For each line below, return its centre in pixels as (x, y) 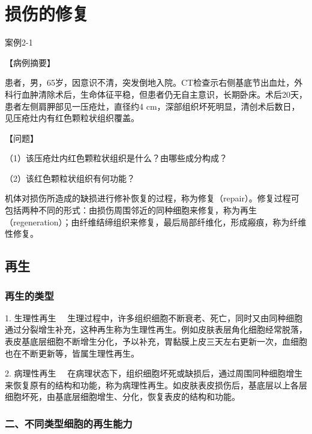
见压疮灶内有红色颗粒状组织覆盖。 (72, 118)
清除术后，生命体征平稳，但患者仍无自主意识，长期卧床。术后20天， (172, 94)
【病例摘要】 (30, 62)
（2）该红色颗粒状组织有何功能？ (70, 178)
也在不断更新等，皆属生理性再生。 (72, 353)
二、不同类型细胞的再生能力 (69, 423)
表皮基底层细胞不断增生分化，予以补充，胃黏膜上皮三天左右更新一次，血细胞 (156, 341)
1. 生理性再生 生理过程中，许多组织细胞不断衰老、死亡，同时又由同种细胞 (154, 317)
